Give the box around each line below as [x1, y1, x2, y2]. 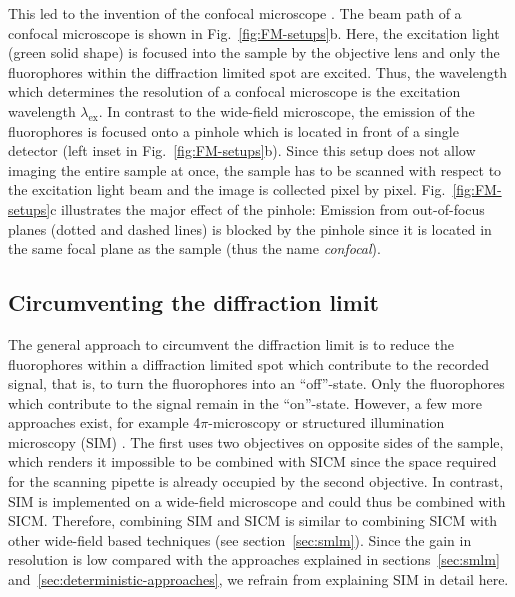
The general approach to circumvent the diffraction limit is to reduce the [8, 333, 454, 354]
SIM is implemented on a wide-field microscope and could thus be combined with [8, 490, 506, 511]
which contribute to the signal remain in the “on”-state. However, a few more [8, 392, 482, 413]
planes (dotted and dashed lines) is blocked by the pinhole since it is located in [8, 218, 492, 239]
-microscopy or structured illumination [208, 412, 445, 433]
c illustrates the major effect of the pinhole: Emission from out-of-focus [50, 198, 485, 219]
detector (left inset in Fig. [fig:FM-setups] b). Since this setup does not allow [8, 140, 476, 161]
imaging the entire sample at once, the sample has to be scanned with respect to [8, 159, 502, 180]
